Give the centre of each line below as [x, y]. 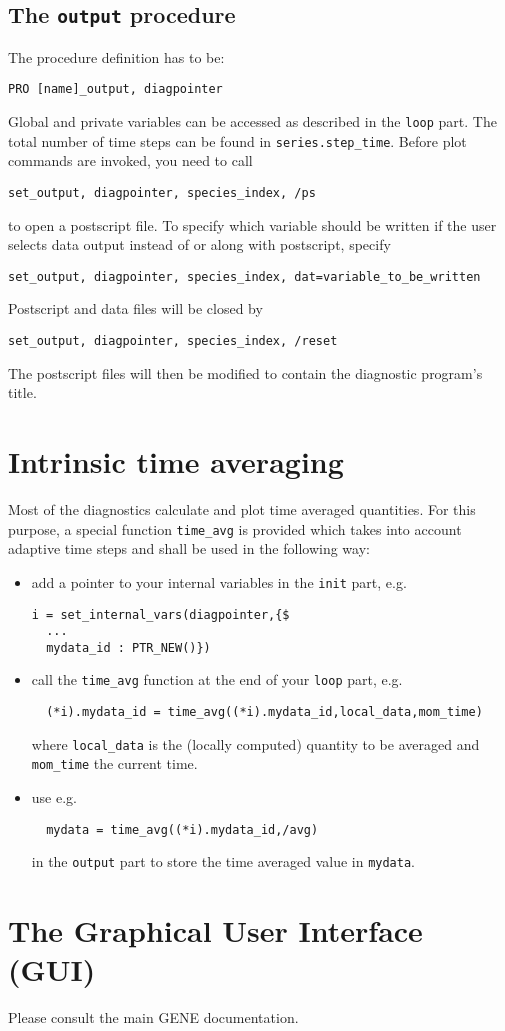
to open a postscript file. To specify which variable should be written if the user [252, 224]
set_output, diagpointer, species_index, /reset [173, 341]
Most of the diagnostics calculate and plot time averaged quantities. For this [242, 509]
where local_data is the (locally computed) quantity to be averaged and [255, 743]
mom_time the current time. [114, 763]
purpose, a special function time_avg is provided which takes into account [235, 528]
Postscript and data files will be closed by [135, 308]
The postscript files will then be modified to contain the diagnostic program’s [245, 372]
